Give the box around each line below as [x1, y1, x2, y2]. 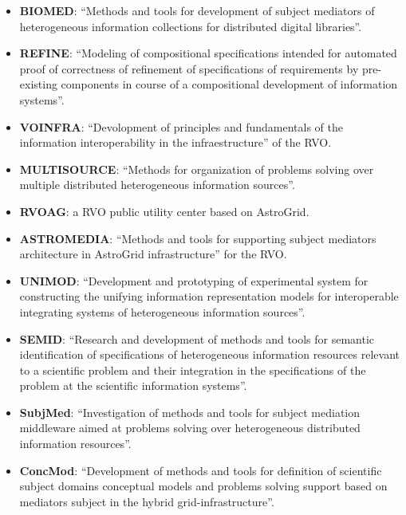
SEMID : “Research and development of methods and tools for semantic [19, 330, 375, 347]
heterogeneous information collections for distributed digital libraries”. [19, 18, 362, 34]
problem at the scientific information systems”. [19, 377, 247, 394]
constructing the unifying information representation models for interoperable [19, 288, 399, 305]
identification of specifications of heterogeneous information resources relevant [19, 346, 400, 363]
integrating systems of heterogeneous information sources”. [19, 303, 305, 320]
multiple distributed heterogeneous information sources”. [19, 176, 295, 193]
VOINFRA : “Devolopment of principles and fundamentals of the [19, 118, 343, 135]
